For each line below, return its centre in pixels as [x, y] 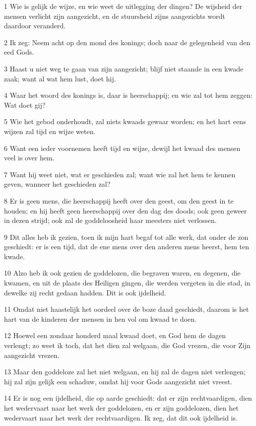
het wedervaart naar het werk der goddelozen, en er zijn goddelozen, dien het [121, 408]
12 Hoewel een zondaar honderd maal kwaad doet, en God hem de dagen [115, 335]
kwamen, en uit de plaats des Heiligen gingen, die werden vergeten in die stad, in [127, 283]
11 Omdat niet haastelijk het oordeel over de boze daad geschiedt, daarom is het [127, 309]
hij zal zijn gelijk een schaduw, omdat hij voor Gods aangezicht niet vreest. [118, 381]
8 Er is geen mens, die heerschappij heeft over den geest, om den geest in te [119, 200]
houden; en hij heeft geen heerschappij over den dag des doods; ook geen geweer [126, 210]
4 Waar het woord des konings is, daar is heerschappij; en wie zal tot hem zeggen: [128, 95]
